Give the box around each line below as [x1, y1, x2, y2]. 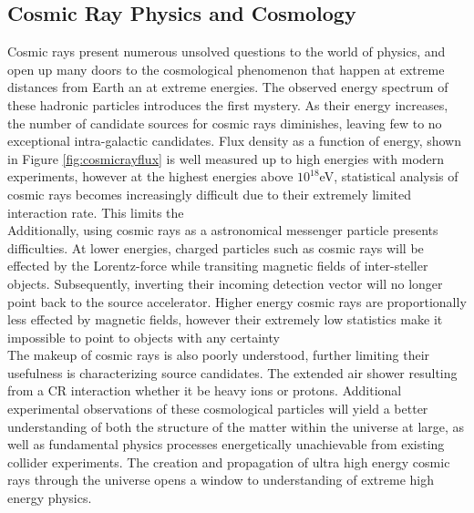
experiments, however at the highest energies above [7, 167, 294, 186]
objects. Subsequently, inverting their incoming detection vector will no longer [7, 273, 443, 292]
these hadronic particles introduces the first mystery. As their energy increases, [7, 95, 448, 114]
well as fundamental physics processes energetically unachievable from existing [7, 435, 445, 454]
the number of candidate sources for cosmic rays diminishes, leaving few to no [7, 113, 442, 132]
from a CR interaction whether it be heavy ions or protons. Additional [7, 381, 402, 400]
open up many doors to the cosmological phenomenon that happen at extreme [7, 59, 445, 78]
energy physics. [7, 488, 92, 508]
